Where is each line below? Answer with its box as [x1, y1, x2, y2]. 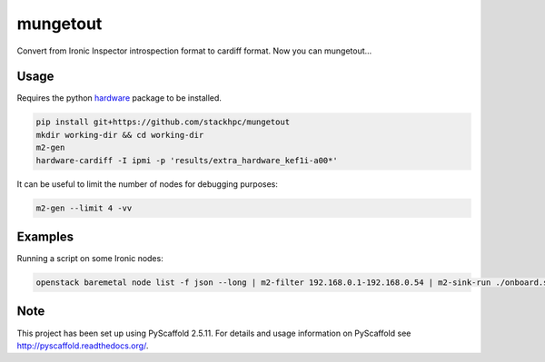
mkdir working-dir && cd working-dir [35, 130, 204, 140]
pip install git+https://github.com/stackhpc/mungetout [35, 117, 291, 127]
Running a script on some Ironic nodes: [16, 253, 163, 264]
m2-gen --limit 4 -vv [35, 202, 133, 213]
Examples [16, 229, 74, 244]
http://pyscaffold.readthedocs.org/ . [16, 340, 149, 351]
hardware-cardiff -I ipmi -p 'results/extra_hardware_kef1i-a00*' [35, 155, 338, 165]
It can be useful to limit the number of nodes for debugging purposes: [16, 178, 279, 190]
